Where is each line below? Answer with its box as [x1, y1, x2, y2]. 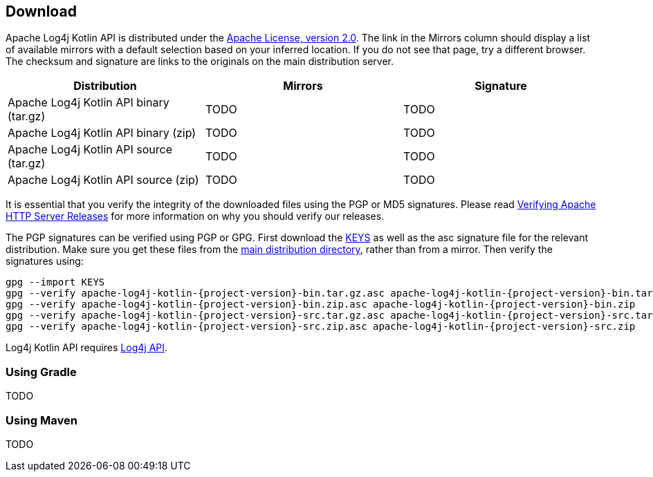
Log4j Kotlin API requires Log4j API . [6, 342, 168, 354]
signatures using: [6, 255, 84, 268]
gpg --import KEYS [6, 277, 105, 288]
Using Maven [6, 413, 77, 427]
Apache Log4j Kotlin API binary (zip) [8, 126, 196, 140]
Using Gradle [6, 364, 77, 379]
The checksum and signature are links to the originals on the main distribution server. [6, 55, 394, 68]
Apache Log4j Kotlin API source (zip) [8, 173, 199, 187]
